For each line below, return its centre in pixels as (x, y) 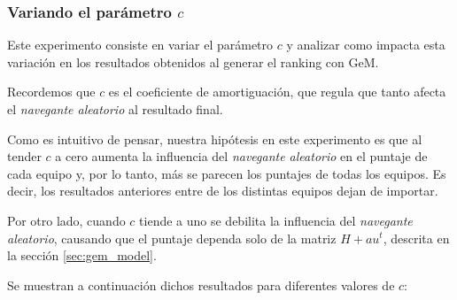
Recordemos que (51, 92)
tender (24, 156)
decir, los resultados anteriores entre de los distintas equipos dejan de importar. (223, 191)
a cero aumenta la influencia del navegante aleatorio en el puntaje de (241, 156)
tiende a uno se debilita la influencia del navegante (276, 220)
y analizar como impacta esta (366, 45)
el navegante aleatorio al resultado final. (115, 109)
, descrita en (416, 238)
